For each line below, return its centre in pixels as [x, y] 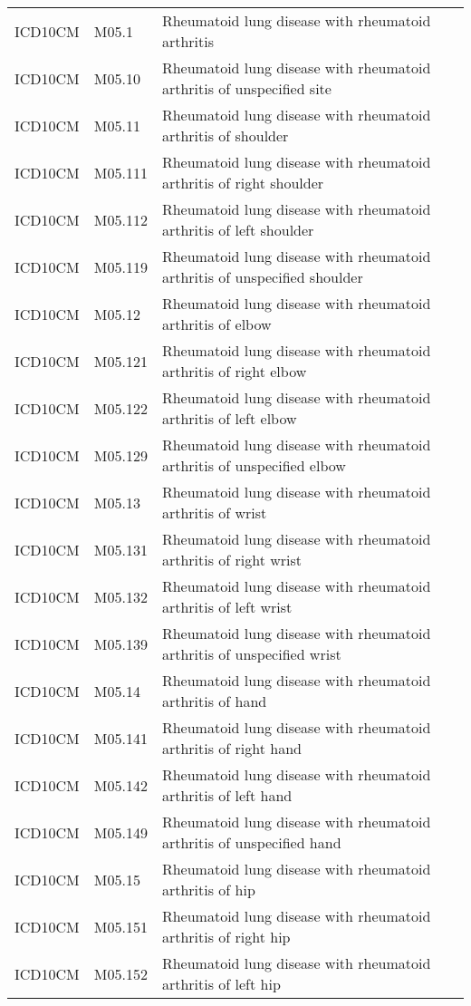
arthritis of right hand [231, 748]
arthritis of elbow [216, 324]
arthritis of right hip [226, 937]
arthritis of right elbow [234, 371]
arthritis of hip [208, 890]
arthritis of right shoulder [243, 183]
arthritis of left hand [227, 795]
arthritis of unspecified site [246, 88]
